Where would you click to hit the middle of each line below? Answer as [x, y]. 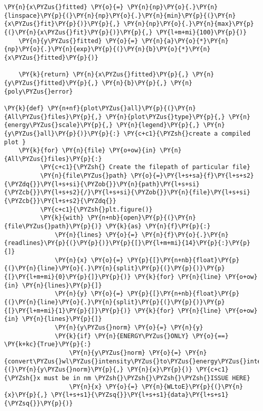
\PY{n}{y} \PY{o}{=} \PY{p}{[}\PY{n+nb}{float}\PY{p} [147, 294]
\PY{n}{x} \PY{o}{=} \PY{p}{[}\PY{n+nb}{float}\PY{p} [147, 260]
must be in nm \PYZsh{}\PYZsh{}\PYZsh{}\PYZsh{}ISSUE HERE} [147, 378]
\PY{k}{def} [24, 108]
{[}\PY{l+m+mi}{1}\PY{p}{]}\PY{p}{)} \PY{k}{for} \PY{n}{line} [113, 311]
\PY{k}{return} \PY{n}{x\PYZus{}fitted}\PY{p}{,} [104, 75]
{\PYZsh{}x [22, 378]
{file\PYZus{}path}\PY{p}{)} [53, 227]
